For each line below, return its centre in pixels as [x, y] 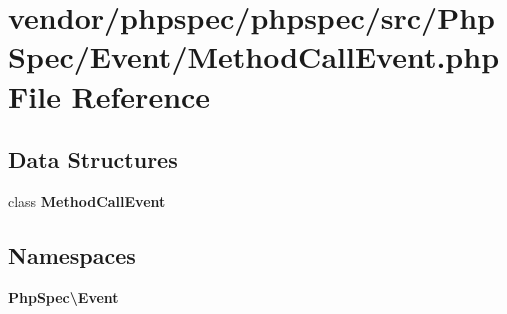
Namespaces [72, 254]
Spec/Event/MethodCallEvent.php [254, 56]
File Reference [109, 95]
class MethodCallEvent [87, 200]
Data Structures [93, 159]
